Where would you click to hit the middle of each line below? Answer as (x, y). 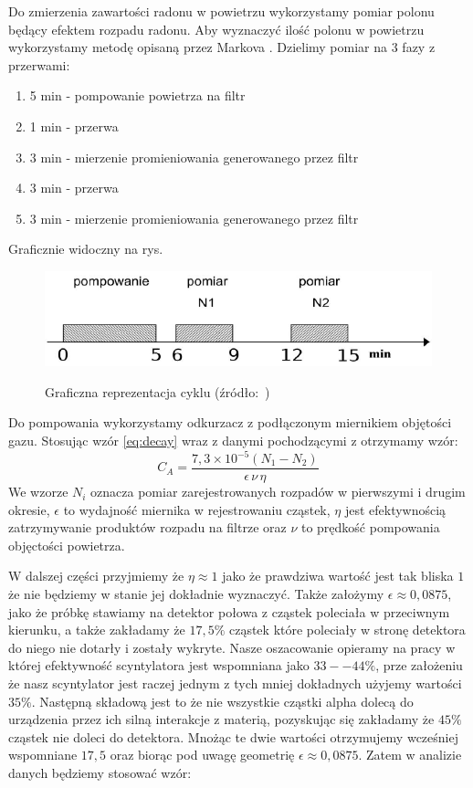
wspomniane (43, 755)
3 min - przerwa (74, 188)
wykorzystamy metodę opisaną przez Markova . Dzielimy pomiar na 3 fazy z (222, 47)
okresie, (29, 509)
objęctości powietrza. (67, 545)
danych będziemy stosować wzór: (100, 772)
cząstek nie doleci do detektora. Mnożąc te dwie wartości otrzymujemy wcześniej (233, 736)
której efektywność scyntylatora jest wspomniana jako (159, 665)
